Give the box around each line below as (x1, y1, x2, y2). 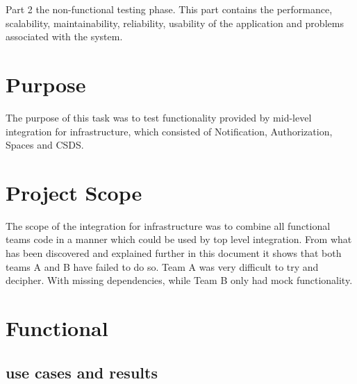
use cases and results (6, 361, 158, 383)
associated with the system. (6, 29, 123, 44)
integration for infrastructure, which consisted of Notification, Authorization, (6, 124, 333, 138)
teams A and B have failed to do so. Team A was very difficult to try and (6, 259, 319, 274)
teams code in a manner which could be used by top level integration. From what (6, 232, 352, 247)
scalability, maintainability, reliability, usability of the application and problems (6, 15, 344, 30)
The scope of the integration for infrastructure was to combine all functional (6, 218, 331, 233)
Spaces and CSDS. (6, 137, 84, 152)
